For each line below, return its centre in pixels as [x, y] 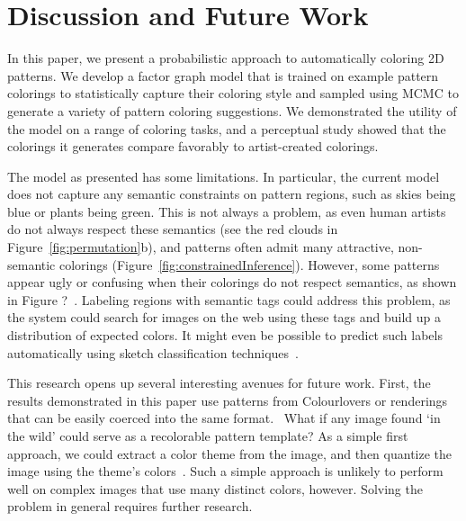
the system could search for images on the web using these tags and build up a [224, 317]
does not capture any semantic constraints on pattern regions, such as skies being [232, 194]
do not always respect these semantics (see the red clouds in [173, 229]
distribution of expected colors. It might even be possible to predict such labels [225, 335]
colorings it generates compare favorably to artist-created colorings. [193, 146]
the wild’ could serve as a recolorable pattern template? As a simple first [208, 436]
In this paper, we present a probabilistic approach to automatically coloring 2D [226, 58]
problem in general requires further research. [130, 506]
